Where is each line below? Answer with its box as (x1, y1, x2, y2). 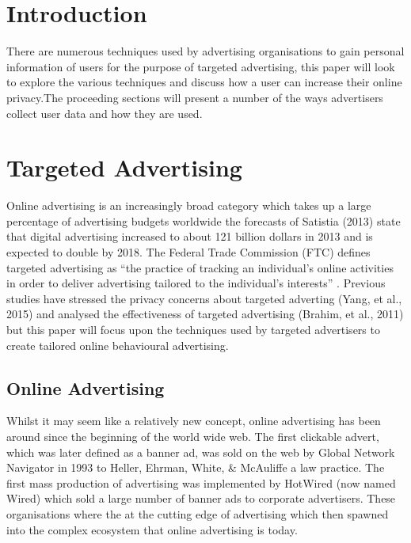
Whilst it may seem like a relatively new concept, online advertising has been (6, 412, 381, 429)
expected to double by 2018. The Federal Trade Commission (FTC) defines (6, 244, 371, 260)
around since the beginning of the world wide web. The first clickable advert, (6, 427, 379, 444)
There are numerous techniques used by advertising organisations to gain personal (6, 43, 405, 59)
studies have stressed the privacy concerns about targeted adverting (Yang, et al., (6, 290, 402, 306)
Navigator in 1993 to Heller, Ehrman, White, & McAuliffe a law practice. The (6, 459, 385, 476)
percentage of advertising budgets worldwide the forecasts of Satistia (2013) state (6, 212, 401, 229)
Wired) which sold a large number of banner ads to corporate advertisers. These (6, 490, 396, 507)
